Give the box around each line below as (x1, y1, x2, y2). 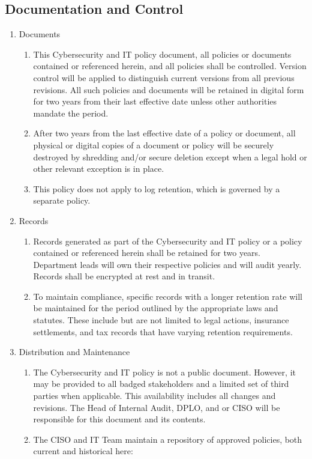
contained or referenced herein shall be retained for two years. (33, 246, 261, 259)
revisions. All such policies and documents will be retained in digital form (33, 83, 304, 96)
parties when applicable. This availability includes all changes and (33, 389, 276, 402)
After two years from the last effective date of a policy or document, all (33, 127, 296, 139)
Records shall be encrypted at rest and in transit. (33, 270, 215, 282)
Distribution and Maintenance (19, 345, 130, 358)
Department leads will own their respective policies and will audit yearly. (33, 258, 302, 270)
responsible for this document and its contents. (33, 413, 206, 425)
